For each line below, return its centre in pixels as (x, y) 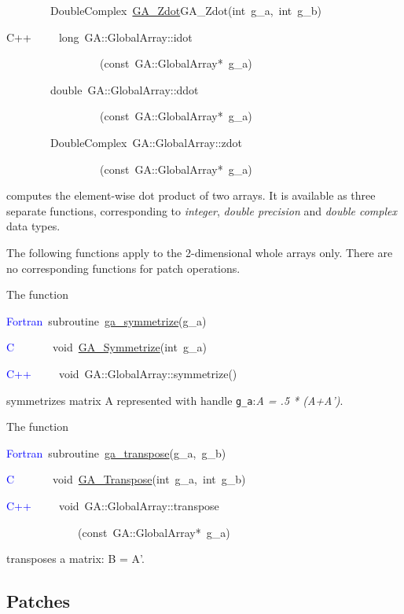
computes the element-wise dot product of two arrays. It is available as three (191, 195)
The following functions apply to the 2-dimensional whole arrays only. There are (200, 252)
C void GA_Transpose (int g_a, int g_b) (126, 479)
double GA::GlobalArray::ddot (124, 89)
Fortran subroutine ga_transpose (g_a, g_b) (116, 452)
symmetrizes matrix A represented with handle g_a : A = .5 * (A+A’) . (175, 400)
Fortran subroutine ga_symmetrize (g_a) (107, 320)
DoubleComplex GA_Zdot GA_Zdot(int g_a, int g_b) (186, 10)
